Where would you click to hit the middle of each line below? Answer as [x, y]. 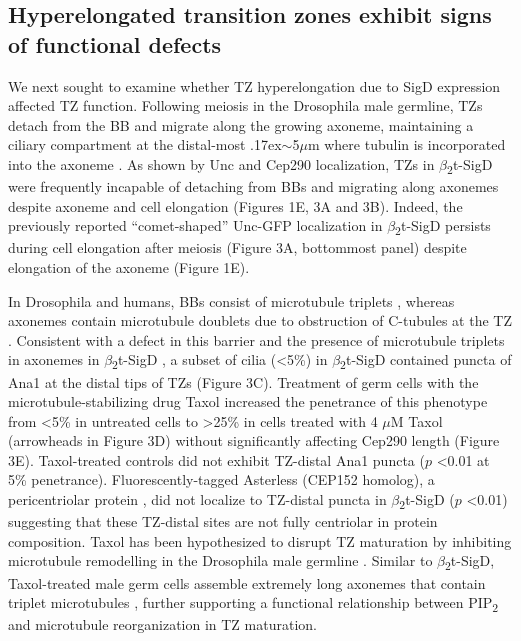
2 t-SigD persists [443, 227]
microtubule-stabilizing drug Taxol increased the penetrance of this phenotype [248, 401]
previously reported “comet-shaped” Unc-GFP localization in [195, 225]
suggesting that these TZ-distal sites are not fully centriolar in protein [223, 521]
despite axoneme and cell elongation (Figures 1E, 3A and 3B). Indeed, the [235, 205]
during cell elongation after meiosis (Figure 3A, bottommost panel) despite [237, 247]
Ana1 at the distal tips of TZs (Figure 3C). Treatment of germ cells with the [243, 381]
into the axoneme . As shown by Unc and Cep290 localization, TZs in [221, 163]
